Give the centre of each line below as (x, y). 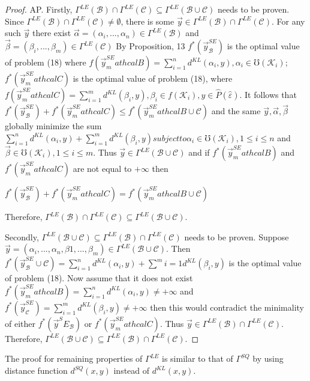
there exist (52, 33)
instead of (132, 370)
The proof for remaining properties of (74, 358)
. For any (288, 21)
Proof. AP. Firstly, (39, 9)
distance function (36, 370)
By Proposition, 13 (151, 46)
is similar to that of (198, 358)
